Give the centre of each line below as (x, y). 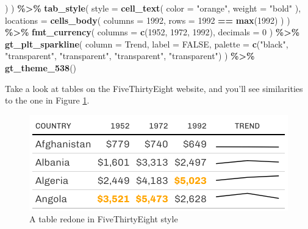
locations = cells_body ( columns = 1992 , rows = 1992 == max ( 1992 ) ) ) (148, 20)
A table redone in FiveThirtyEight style (104, 219)
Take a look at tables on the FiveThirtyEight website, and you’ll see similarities (154, 88)
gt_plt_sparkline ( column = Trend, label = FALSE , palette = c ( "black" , (147, 44)
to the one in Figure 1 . (47, 100)
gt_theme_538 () (41, 67)
